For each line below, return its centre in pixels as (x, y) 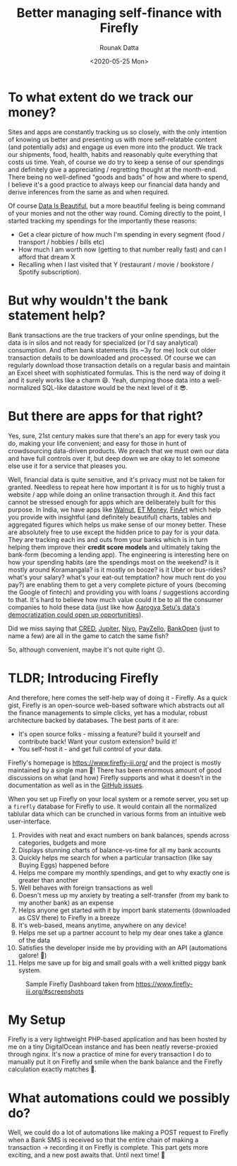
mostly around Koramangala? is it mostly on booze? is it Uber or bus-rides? (117, 570)
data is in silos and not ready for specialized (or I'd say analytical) (103, 342)
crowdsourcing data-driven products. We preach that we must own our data (119, 451)
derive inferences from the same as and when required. (89, 192)
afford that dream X (47, 257)
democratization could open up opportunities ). (75, 614)
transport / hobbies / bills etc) (61, 242)
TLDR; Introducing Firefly (83, 678)
